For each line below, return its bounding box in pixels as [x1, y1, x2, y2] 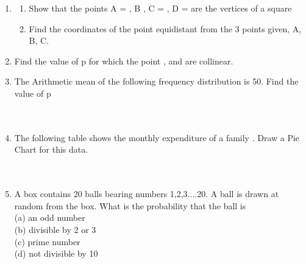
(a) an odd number [14, 211, 85, 224]
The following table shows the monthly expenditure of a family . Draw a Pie [14, 131, 300, 144]
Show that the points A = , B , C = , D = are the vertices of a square [29, 2, 292, 14]
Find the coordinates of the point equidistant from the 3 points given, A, [29, 22, 302, 35]
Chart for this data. [14, 143, 88, 156]
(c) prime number [14, 235, 80, 248]
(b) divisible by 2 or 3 [14, 223, 96, 235]
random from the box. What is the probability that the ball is [14, 199, 246, 212]
